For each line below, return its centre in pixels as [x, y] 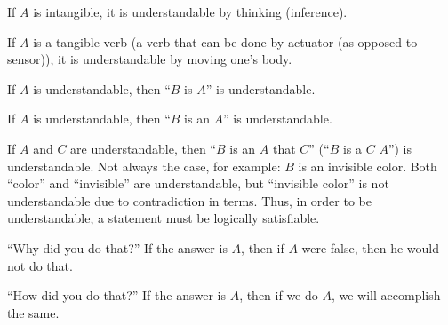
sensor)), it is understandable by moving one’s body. [150, 59]
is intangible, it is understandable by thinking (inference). [190, 12]
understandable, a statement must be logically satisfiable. [164, 218]
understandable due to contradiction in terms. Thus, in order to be [189, 200]
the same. [33, 312]
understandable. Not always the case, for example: [144, 166]
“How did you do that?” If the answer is [116, 295]
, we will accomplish [386, 295]
